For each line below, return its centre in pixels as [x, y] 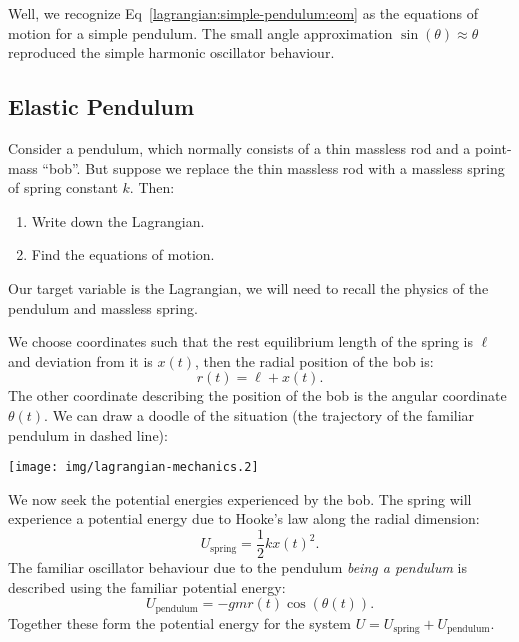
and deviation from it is [80, 360]
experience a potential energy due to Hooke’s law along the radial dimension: [244, 518]
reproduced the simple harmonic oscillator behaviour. [171, 52]
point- [493, 147]
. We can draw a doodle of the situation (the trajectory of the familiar [259, 414]
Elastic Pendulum [101, 106]
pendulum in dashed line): [88, 434]
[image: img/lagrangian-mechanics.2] [133, 467]
